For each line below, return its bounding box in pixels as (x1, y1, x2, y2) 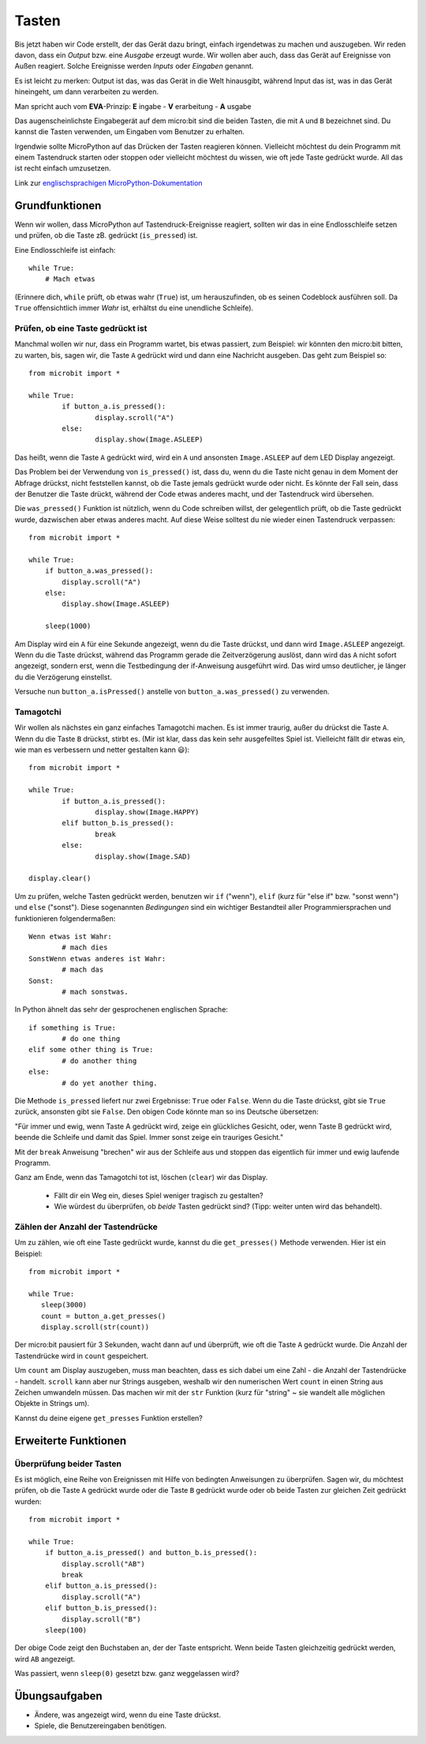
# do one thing (62, 1035, 121, 1043)
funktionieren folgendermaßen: (14, 913, 116, 923)
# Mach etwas (44, 275, 95, 284)
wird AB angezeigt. (14, 1654, 76, 1663)
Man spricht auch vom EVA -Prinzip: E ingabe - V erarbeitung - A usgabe (14, 101, 252, 111)
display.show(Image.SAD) (95, 851, 191, 861)
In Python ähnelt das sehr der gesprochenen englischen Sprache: (14, 1005, 229, 1014)
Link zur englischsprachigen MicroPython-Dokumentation (14, 178, 203, 187)
